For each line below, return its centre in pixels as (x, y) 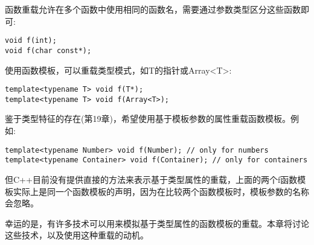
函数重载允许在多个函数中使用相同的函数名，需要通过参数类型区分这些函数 (153, 9)
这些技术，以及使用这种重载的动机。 (77, 235)
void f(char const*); (48, 50)
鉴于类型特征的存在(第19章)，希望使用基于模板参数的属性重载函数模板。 (148, 119)
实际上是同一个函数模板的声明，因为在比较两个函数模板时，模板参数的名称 (161, 191)
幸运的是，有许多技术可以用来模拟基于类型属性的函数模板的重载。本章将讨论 (157, 223)
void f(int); (31, 41)
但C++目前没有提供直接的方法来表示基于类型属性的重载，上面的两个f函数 (151, 179)
